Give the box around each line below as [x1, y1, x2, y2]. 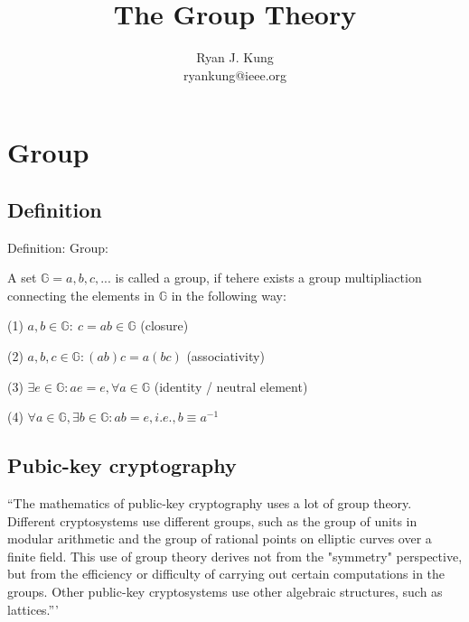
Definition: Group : [7, 237, 108, 256]
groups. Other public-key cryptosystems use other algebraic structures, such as [7, 582, 443, 601]
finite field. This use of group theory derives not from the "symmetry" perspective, [7, 546, 463, 565]
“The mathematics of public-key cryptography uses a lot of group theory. [7, 494, 412, 513]
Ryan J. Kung [196, 48, 274, 67]
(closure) [140, 316, 189, 335]
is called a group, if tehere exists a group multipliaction [115, 268, 422, 287]
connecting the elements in [7, 285, 155, 304]
